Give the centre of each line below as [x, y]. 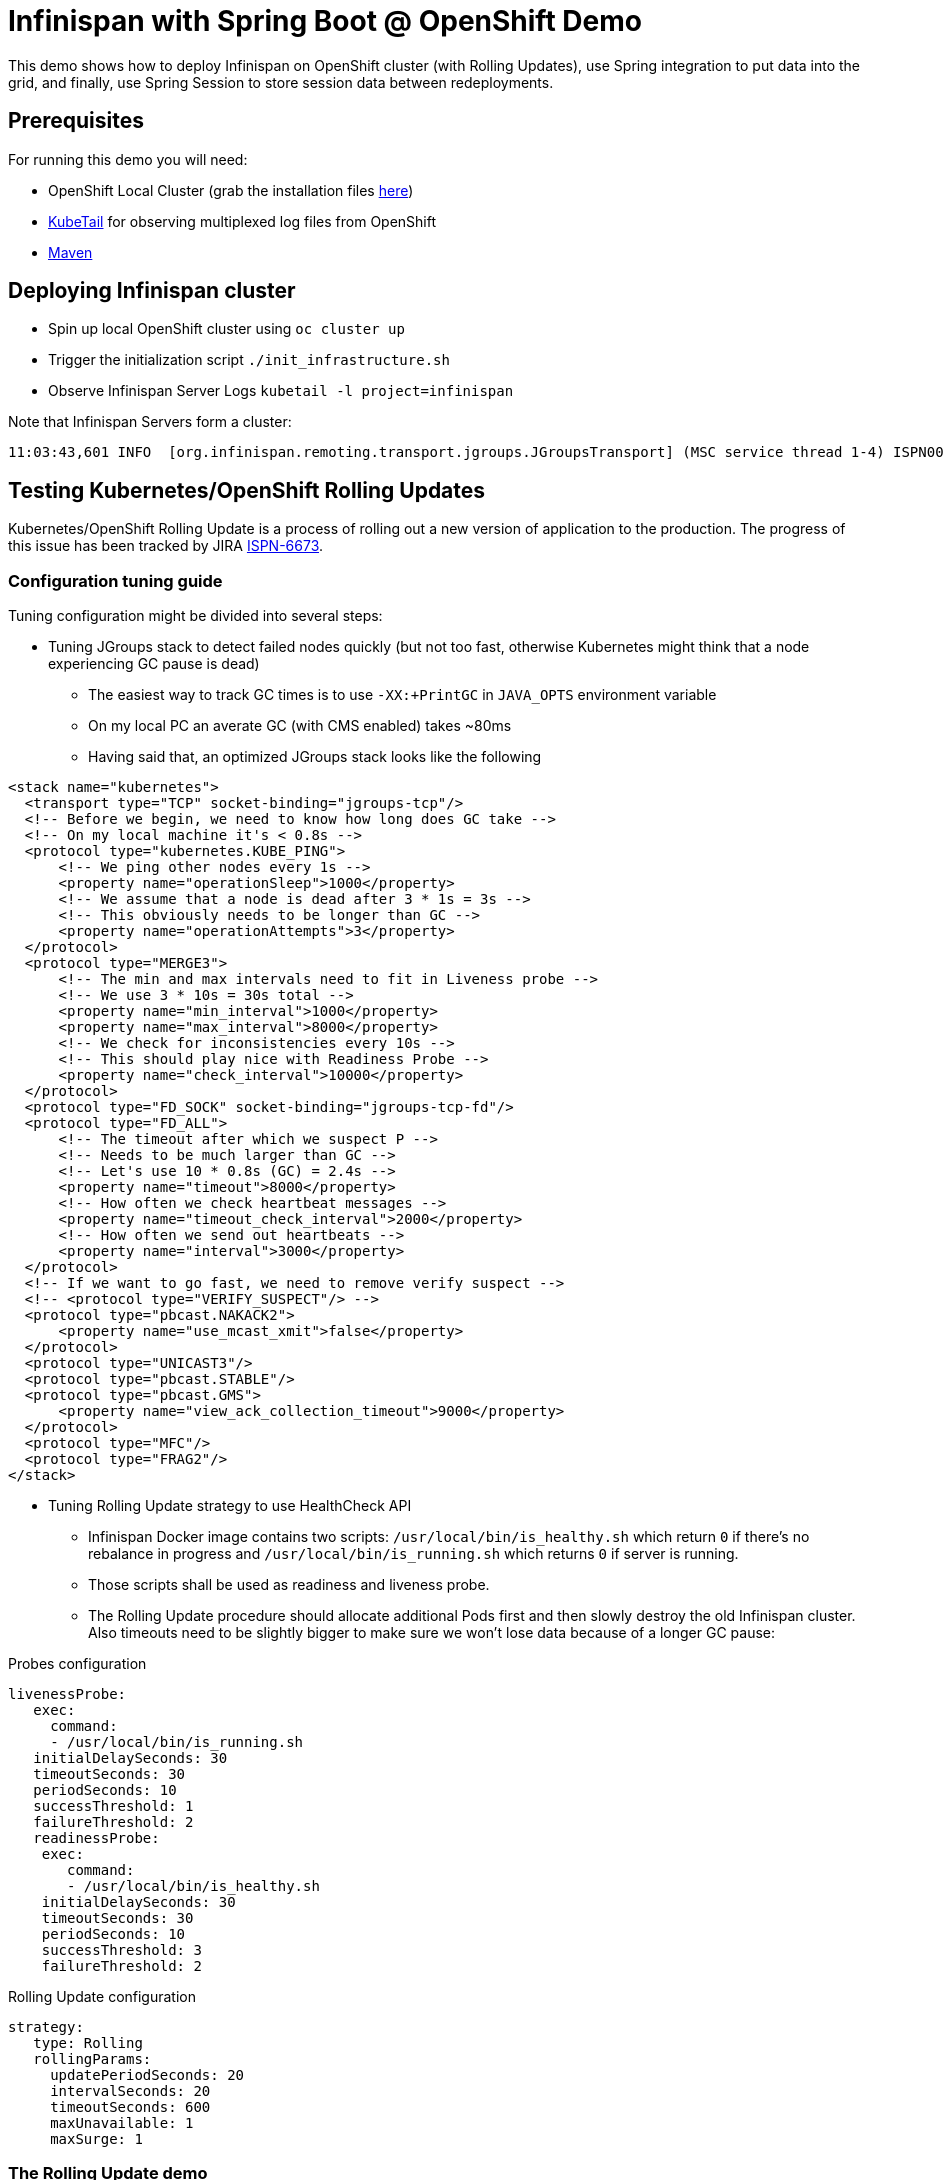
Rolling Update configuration [102, 1997]
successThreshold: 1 [113, 1806]
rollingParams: [92, 2059]
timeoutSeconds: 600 [130, 2107]
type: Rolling [88, 2043]
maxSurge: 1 [96, 2139]
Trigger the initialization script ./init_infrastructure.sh [249, 360]
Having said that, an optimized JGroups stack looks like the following [315, 757]
